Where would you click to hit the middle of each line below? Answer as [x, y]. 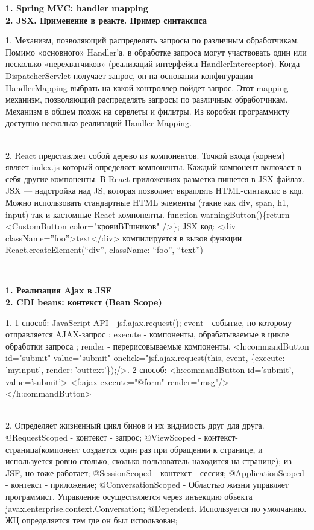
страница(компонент [43, 449]
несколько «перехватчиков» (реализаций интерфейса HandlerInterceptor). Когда [153, 64]
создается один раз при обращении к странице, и [173, 449]
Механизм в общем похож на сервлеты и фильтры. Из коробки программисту [148, 111]
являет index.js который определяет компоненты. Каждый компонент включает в [153, 167]
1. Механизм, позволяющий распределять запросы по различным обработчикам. [152, 40]
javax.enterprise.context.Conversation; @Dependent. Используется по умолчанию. [156, 508]
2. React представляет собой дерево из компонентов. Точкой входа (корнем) [145, 155]
